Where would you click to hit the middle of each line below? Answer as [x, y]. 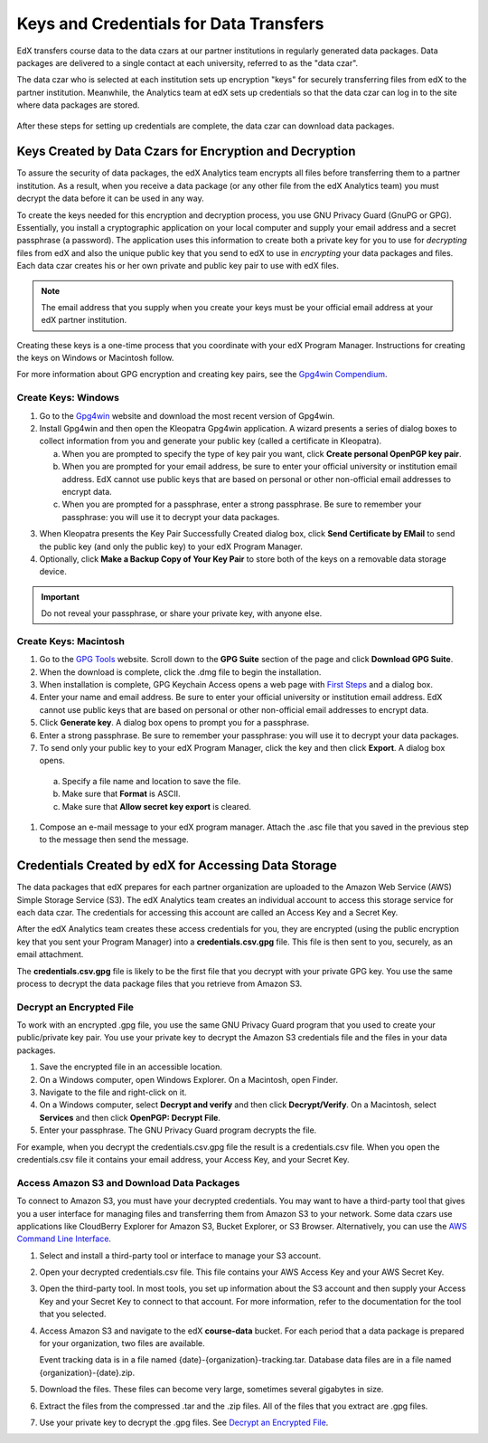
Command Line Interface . [64, 1239]
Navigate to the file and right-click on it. [113, 1092]
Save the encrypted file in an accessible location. [131, 1067]
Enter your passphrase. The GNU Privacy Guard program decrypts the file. [178, 1130]
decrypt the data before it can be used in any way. [110, 198]
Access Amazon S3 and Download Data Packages [128, 1182]
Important [61, 596]
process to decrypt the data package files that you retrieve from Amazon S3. [160, 983]
